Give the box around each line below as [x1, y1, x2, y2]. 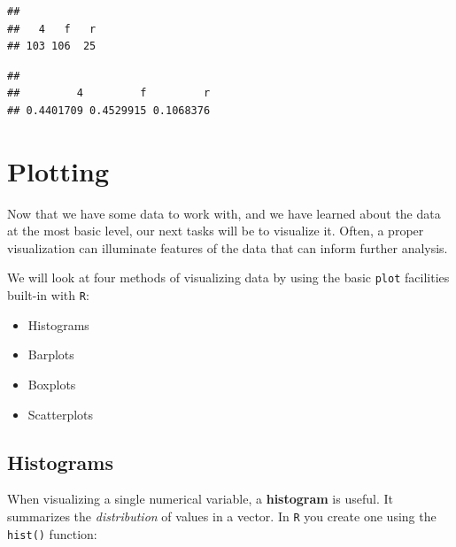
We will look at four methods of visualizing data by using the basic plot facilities [7, 268, 450, 287]
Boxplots [27, 374, 76, 393]
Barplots [27, 345, 74, 364]
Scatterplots [27, 404, 94, 423]
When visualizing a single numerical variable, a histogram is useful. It [7, 489, 393, 508]
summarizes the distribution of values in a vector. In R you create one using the [7, 506, 437, 525]
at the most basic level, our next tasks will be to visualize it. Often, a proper [7, 221, 424, 240]
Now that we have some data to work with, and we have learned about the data [7, 204, 441, 222]
